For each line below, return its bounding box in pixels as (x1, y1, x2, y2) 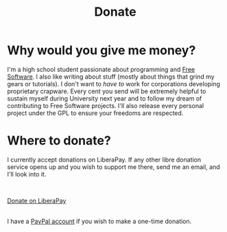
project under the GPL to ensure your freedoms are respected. (7, 109, 184, 117)
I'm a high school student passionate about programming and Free (7, 65, 195, 73)
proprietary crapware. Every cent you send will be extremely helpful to (7, 87, 206, 95)
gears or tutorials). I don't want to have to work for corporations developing (7, 79, 221, 88)
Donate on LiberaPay (7, 196, 67, 205)
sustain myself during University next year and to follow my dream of (7, 94, 202, 103)
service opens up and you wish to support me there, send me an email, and (7, 162, 221, 171)
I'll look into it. (7, 170, 47, 178)
